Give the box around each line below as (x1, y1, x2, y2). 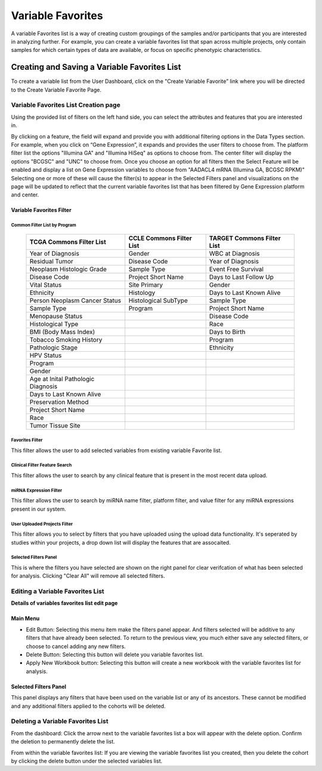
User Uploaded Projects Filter (11, 521, 73, 527)
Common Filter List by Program (11, 222, 77, 228)
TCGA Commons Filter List (29, 238, 107, 246)
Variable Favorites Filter (11, 207, 72, 214)
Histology (128, 288, 156, 297)
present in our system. (11, 505, 67, 512)
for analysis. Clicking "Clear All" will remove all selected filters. (11, 572, 165, 579)
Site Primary (128, 281, 163, 289)
